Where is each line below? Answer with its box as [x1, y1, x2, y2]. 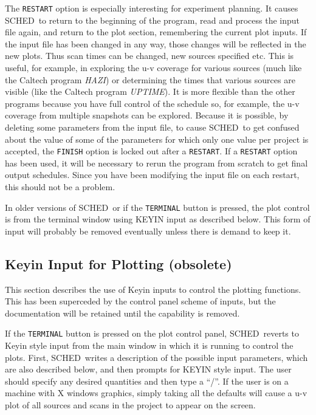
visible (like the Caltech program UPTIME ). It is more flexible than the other [5, 85, 295, 98]
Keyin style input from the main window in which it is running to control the [5, 339, 294, 352]
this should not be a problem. [5, 180, 115, 193]
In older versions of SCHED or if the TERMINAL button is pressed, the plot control [5, 201, 310, 213]
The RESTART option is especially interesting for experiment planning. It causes [5, 2, 298, 14]
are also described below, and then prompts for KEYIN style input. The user [5, 363, 292, 376]
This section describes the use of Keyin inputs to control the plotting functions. [5, 283, 301, 295]
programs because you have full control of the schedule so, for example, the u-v [5, 97, 300, 109]
